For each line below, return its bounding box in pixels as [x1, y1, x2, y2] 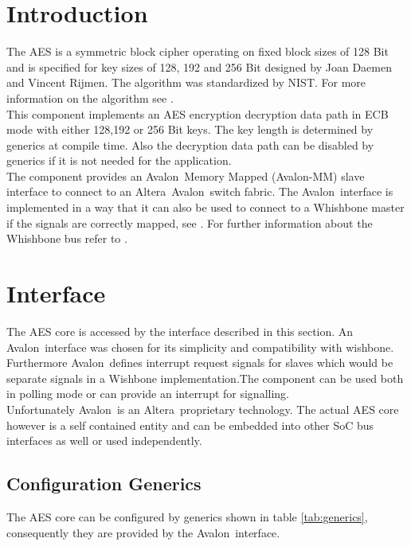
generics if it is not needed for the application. [6, 152, 232, 169]
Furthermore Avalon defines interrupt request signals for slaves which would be [6, 354, 393, 371]
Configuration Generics [6, 471, 202, 496]
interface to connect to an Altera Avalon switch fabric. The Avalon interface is [6, 183, 393, 200]
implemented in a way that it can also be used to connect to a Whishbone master [6, 199, 405, 216]
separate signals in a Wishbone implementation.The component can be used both [6, 369, 404, 386]
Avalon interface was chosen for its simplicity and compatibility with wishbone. [6, 338, 394, 355]
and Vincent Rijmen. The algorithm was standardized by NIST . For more [6, 74, 366, 91]
